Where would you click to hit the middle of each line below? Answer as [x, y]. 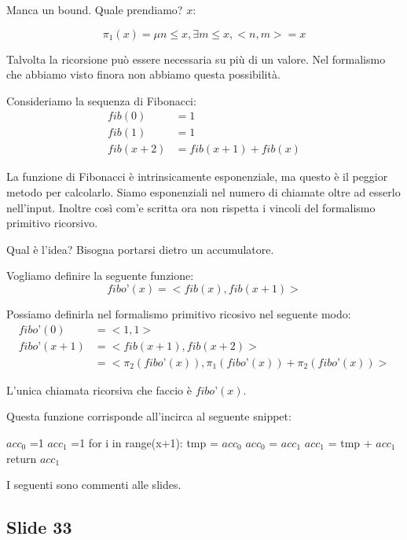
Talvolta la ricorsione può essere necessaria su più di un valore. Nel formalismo [196, 59]
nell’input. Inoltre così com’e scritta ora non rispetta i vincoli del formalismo [191, 207]
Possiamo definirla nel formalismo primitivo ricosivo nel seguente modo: [179, 314]
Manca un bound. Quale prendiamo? [95, 9]
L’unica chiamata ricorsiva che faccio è [99, 389]
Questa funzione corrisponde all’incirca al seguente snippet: [149, 416]
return [22, 458]
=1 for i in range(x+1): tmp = [145, 442]
